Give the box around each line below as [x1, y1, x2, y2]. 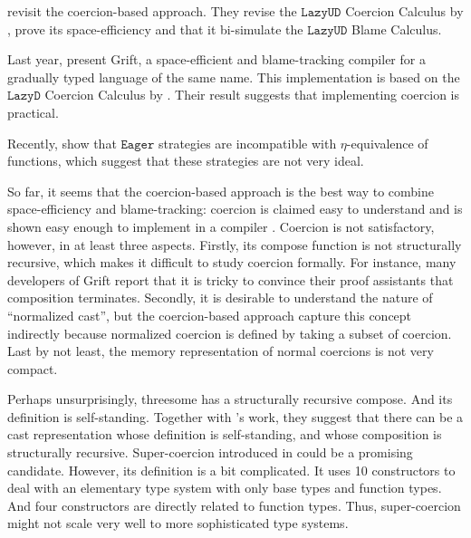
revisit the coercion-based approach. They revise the [7, 2, 297, 20]
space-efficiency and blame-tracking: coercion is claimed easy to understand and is [7, 199, 463, 218]
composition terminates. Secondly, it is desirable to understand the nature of [7, 288, 433, 307]
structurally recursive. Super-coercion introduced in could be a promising [7, 443, 413, 462]
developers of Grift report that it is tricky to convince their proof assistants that [7, 270, 454, 289]
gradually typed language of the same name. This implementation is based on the [7, 67, 460, 86]
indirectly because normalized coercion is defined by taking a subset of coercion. [7, 323, 452, 342]
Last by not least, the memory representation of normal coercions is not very [7, 341, 434, 360]
